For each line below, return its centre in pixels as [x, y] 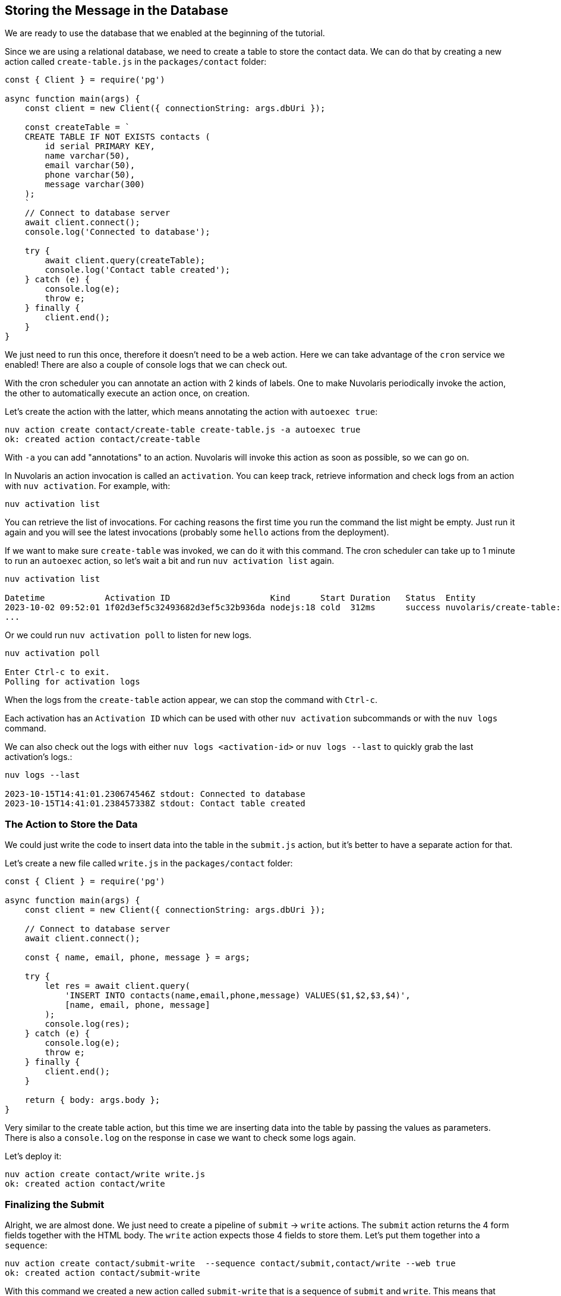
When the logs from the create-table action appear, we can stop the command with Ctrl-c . [191, 700]
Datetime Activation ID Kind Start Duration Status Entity [240, 598]
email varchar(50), [90, 165]
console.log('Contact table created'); [138, 270]
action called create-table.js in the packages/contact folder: [136, 62]
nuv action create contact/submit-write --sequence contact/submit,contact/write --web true [230, 1263]
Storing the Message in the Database [116, 10]
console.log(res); [87, 1024]
